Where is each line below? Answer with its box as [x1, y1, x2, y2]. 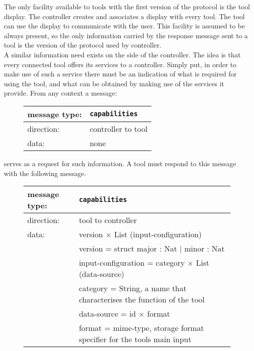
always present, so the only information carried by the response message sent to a [4, 30, 248, 40]
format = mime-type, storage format [79, 322, 204, 334]
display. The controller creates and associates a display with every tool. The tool [4, 11, 245, 21]
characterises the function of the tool [79, 294, 205, 305]
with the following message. [4, 168, 86, 178]
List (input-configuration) [114, 228, 202, 240]
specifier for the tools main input [79, 333, 191, 345]
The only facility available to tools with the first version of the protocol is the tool [4, 1, 250, 11]
